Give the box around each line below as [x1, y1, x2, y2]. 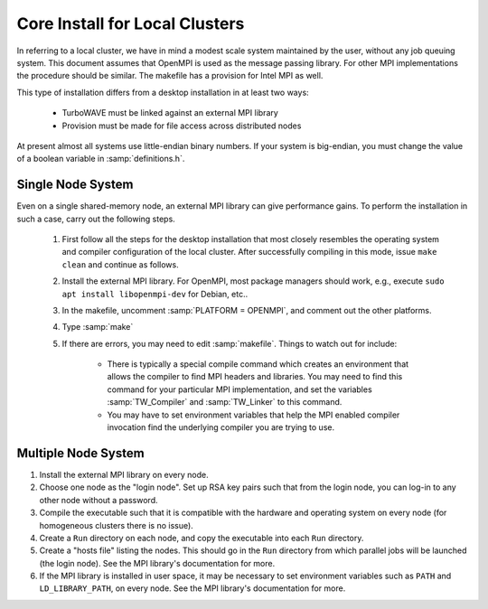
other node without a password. [39, 494, 158, 505]
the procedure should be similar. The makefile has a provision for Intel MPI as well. [16, 70, 324, 81]
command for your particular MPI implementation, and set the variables [107, 384, 372, 395]
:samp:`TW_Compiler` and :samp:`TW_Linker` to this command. [107, 397, 343, 408]
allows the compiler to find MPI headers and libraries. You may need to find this [107, 371, 403, 382]
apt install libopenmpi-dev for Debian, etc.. [61, 288, 249, 299]
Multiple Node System [16, 445, 145, 461]
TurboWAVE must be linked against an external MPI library [61, 108, 279, 118]
